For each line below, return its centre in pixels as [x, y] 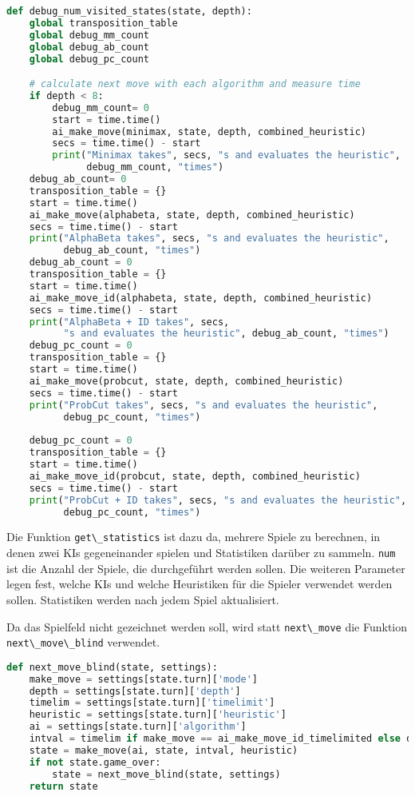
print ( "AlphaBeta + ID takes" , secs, [129, 322]
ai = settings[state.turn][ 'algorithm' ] [138, 727]
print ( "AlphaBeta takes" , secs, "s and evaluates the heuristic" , [209, 239]
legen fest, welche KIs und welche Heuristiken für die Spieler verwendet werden [200, 584]
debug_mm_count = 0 [101, 107]
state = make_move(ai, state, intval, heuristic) [164, 750]
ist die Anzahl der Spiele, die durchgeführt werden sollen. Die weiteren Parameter [206, 568]
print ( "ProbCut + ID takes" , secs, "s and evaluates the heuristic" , [218, 500]
